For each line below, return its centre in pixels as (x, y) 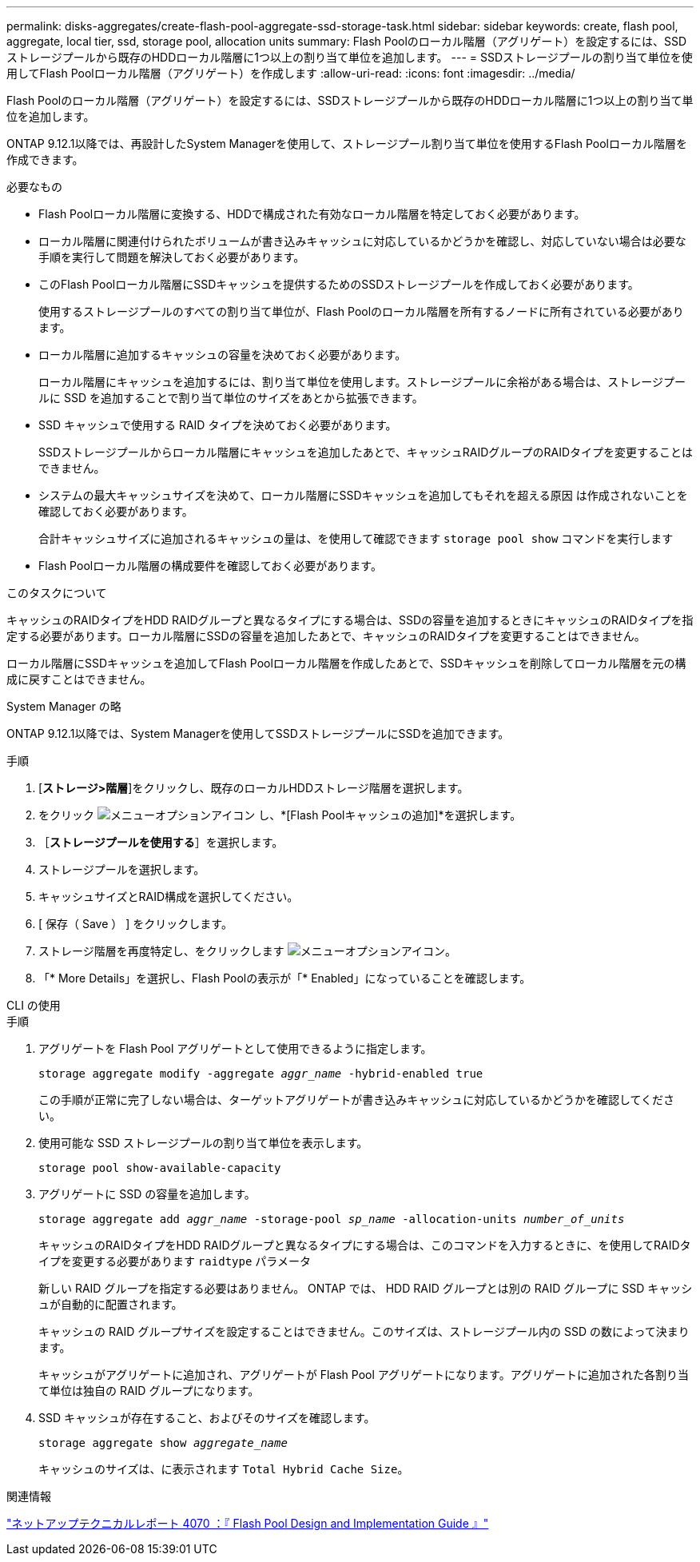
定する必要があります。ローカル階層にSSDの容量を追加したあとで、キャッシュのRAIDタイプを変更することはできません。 (326, 636)
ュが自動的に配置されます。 (111, 1304)
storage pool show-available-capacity (160, 1168)
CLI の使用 (34, 1005)
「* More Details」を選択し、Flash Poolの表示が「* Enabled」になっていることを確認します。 (285, 978)
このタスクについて (57, 593)
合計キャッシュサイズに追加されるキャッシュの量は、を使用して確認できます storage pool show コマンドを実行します (356, 538)
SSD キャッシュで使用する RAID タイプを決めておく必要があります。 (218, 425)
